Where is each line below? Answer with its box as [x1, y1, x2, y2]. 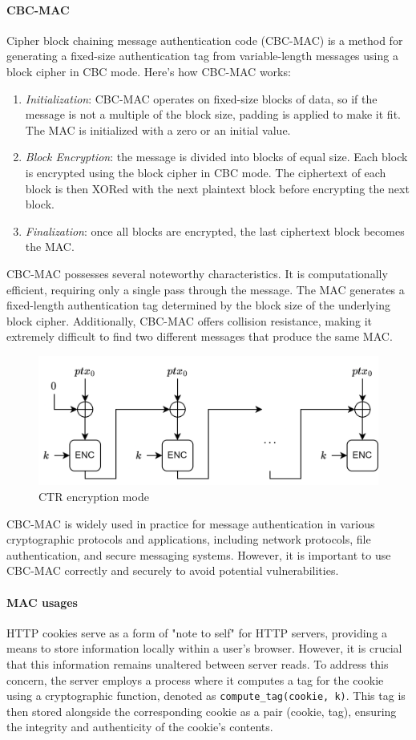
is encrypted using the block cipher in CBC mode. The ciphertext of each [25, 164, 386, 180]
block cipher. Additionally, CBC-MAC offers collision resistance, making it [6, 312, 373, 329]
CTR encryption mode [38, 487, 149, 504]
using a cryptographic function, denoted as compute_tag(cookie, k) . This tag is [6, 687, 406, 704]
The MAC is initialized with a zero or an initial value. [25, 121, 291, 138]
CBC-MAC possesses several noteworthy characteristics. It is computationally [6, 265, 388, 281]
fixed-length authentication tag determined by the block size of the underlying [6, 297, 390, 313]
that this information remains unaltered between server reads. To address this [6, 655, 389, 672]
